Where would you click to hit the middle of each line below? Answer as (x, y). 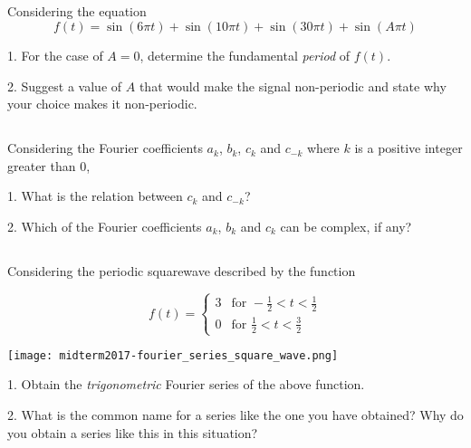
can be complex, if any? (346, 226)
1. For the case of (55, 55)
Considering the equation (77, 11)
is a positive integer (409, 148)
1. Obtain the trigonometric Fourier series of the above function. (186, 384)
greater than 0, (49, 165)
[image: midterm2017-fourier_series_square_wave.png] (173, 355)
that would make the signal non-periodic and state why (293, 86)
